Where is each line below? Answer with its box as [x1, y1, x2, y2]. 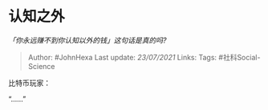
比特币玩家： [8, 78, 51, 88]
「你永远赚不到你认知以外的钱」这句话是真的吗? [8, 35, 167, 45]
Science [27, 61, 55, 71]
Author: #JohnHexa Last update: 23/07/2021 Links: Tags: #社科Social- [27, 52, 261, 62]
